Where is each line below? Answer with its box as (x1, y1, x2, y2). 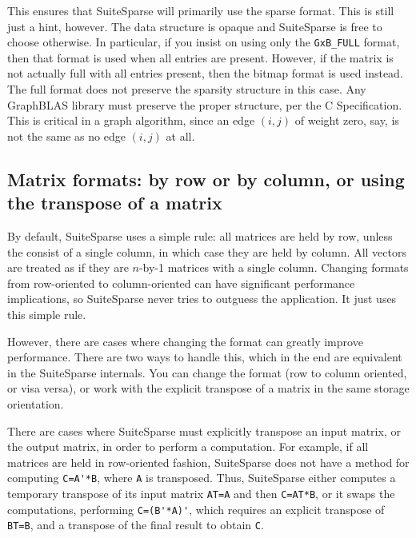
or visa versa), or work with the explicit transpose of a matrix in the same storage (7, 380, 410, 397)
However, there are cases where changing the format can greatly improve (7, 333, 363, 349)
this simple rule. (7, 305, 86, 322)
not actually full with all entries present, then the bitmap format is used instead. (7, 65, 403, 82)
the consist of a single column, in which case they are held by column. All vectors (7, 243, 406, 260)
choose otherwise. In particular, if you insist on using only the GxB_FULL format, (7, 34, 400, 50)
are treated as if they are (7, 259, 129, 276)
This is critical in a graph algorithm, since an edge (7, 112, 255, 129)
